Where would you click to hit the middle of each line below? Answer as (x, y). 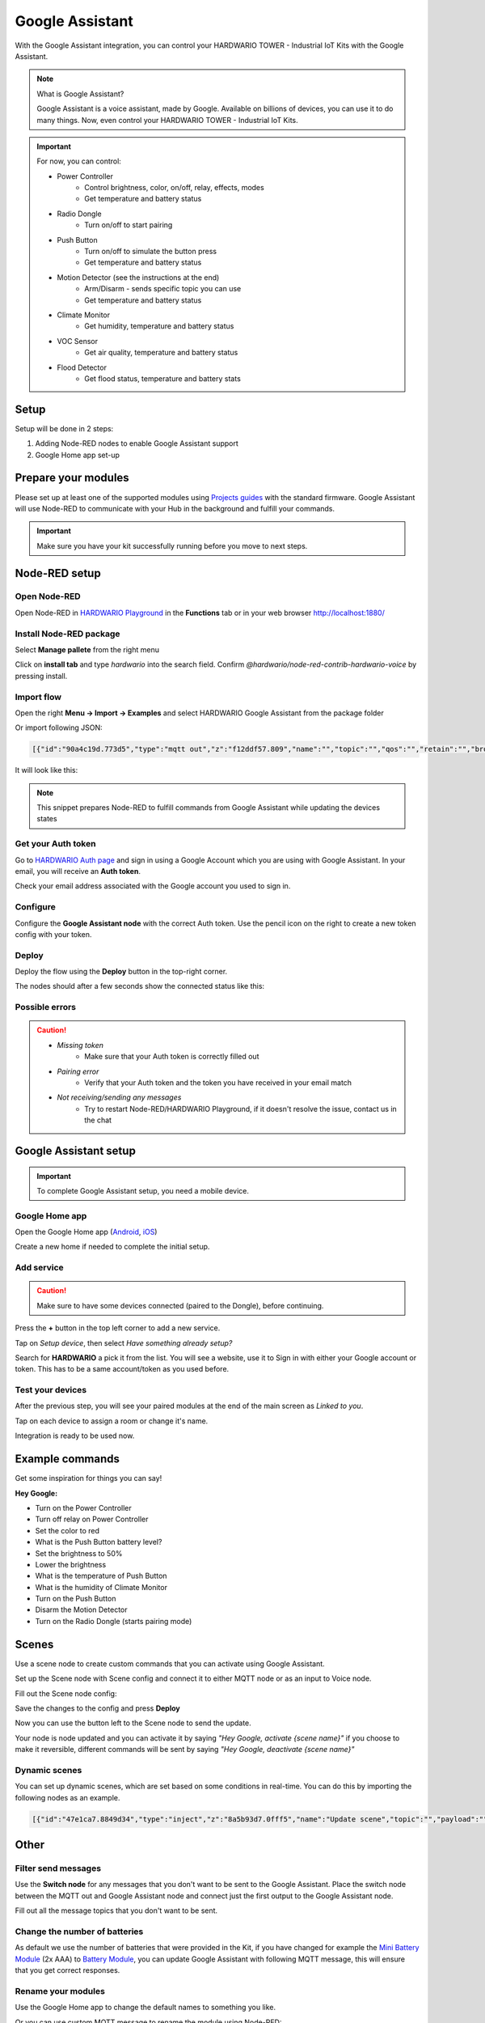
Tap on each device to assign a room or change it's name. (112, 1421)
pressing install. (41, 676)
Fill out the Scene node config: (66, 1693)
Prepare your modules (72, 478)
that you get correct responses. (67, 1970)
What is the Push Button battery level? (99, 1542)
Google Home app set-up (78, 455)
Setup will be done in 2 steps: (64, 428)
